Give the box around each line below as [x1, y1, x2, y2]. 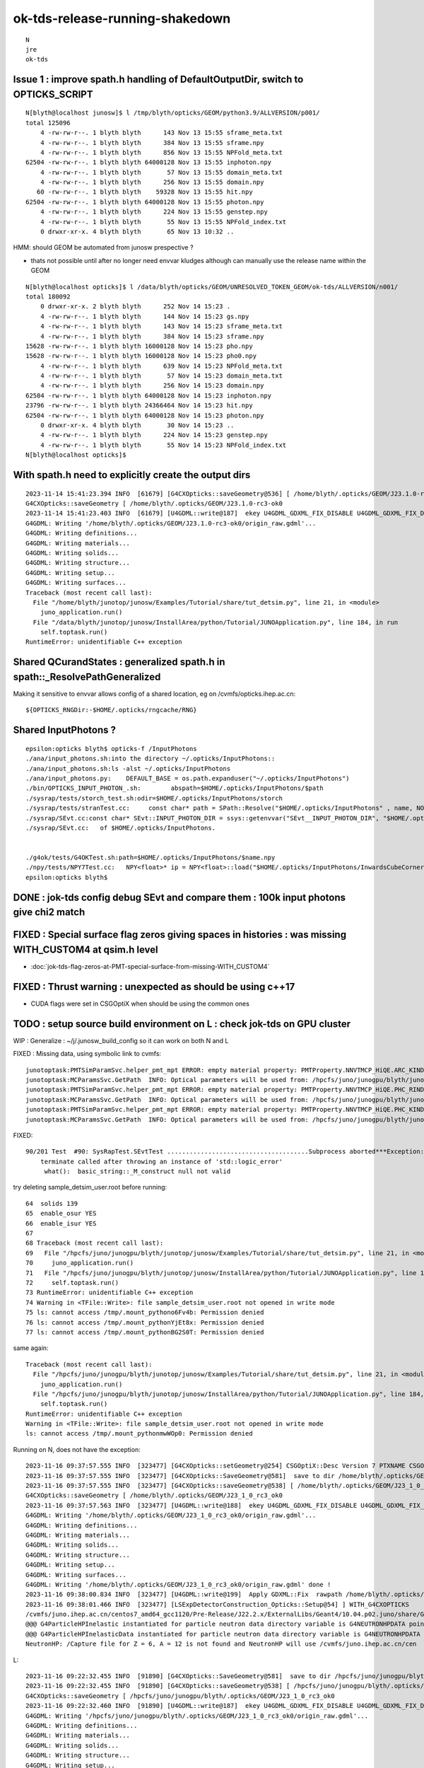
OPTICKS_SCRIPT [13, 88, 93, 100]
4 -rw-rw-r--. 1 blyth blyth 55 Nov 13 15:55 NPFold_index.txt [40, 218, 287, 226]
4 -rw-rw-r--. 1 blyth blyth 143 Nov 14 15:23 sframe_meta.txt [40, 322, 283, 330]
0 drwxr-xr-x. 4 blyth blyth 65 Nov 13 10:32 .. [40, 228, 235, 236]
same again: [13, 1344, 49, 1352]
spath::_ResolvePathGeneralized [13, 670, 161, 682]
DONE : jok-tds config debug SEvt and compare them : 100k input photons [13, 891, 346, 903]
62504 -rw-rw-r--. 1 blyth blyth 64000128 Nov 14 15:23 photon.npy [25, 411, 264, 419]
